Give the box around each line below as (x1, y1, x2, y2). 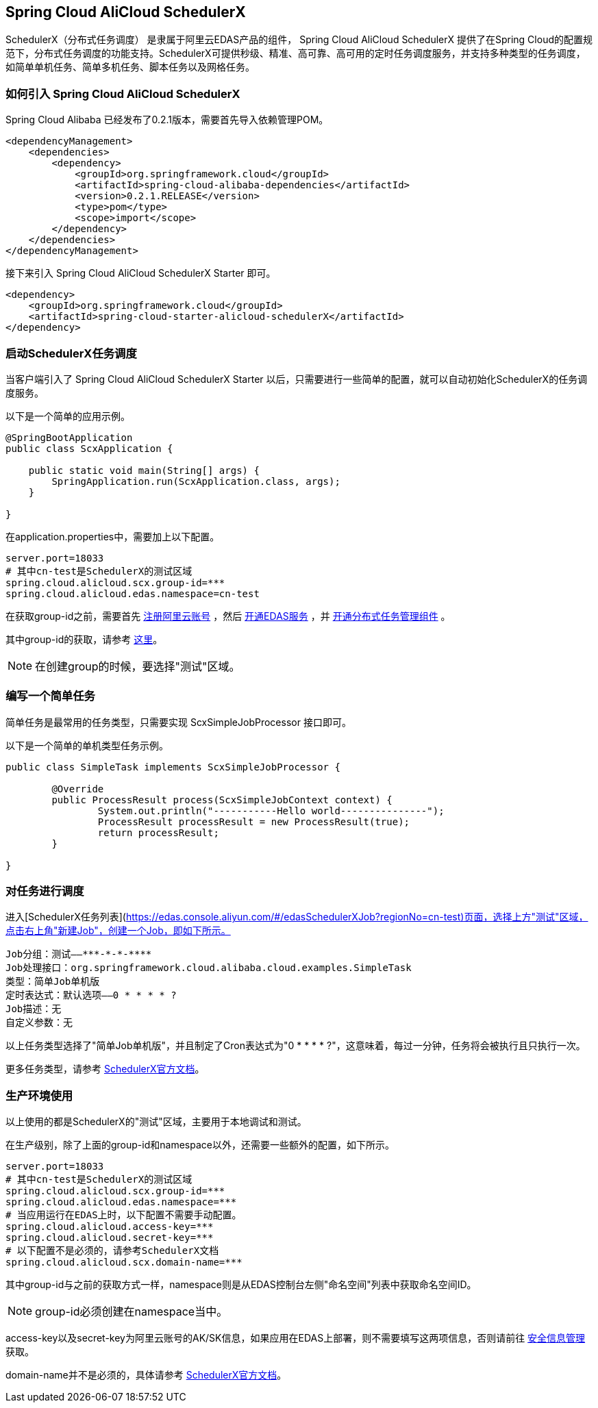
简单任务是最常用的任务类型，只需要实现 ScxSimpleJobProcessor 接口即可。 (5, 716, 351, 728)
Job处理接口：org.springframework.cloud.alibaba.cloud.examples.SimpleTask (5, 962, 412, 974)
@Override (51, 783, 104, 794)
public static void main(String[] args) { (28, 464, 260, 476)
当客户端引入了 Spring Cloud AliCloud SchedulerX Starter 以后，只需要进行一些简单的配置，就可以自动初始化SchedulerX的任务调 (5, 373, 588, 385)
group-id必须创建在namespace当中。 (35, 1305, 228, 1319)
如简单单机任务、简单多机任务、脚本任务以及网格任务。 (5, 61, 255, 73)
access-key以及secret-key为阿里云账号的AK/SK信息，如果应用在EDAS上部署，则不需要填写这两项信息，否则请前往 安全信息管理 (5, 1332, 586, 1344)
